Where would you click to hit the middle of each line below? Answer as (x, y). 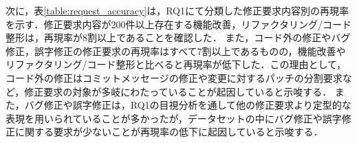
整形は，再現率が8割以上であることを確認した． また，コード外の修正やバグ (178, 37)
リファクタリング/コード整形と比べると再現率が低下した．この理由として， (176, 64)
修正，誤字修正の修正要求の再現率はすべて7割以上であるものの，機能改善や (176, 51)
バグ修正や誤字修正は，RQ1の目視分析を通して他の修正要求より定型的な (188, 105)
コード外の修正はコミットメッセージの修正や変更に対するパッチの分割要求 (174, 77)
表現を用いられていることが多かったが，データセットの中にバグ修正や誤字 (174, 118)
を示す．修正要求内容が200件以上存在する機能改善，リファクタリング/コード (178, 24)
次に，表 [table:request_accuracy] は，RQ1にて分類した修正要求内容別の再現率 (177, 10)
